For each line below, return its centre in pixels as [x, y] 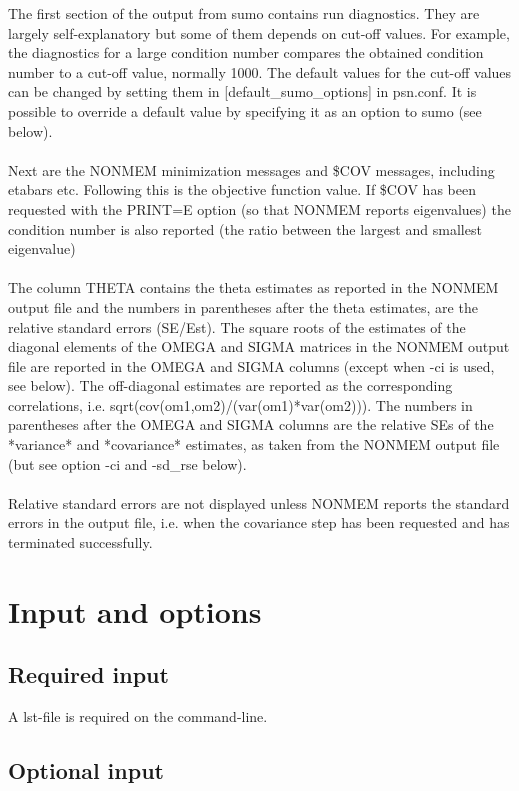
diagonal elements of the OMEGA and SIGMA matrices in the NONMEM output [259, 346]
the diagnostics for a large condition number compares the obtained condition [246, 52]
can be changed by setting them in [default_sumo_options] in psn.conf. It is [242, 91]
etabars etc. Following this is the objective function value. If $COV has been [242, 189]
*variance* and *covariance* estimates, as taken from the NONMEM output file [254, 444]
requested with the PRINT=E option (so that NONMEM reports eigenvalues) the [259, 208]
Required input [88, 674]
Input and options [135, 610]
